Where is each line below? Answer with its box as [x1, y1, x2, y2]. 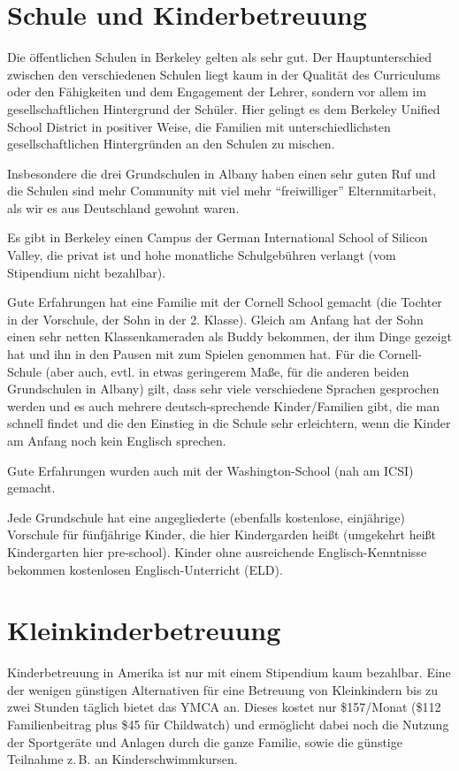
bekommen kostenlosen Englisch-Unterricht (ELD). [7, 560, 283, 578]
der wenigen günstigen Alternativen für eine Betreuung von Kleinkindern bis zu [7, 680, 439, 698]
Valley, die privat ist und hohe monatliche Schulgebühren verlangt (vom [7, 246, 396, 264]
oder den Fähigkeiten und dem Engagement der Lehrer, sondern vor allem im [7, 82, 426, 101]
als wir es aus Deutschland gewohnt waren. [7, 198, 240, 217]
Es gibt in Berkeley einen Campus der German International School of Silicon [7, 228, 428, 247]
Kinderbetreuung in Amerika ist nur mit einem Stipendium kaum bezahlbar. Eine [7, 663, 451, 682]
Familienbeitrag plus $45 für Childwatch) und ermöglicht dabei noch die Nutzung [7, 715, 449, 734]
